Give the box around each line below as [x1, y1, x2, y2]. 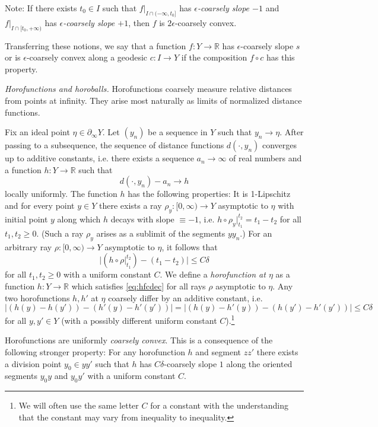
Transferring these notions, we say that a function [5, 39, 186, 52]
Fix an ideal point [5, 126, 70, 138]
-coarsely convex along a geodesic [26, 51, 148, 63]
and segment [195, 345, 241, 358]
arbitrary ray [5, 240, 52, 253]
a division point [5, 357, 62, 369]
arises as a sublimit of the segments [96, 227, 225, 239]
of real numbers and [229, 152, 302, 164]
